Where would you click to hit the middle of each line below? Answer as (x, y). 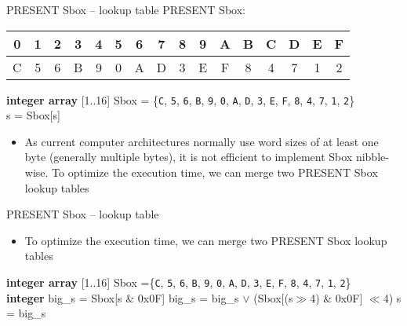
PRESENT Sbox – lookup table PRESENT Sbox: (126, 9)
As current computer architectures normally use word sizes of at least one (202, 141)
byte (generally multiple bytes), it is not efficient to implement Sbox (189, 157)
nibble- (372, 157)
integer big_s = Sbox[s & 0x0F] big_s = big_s (123, 297)
